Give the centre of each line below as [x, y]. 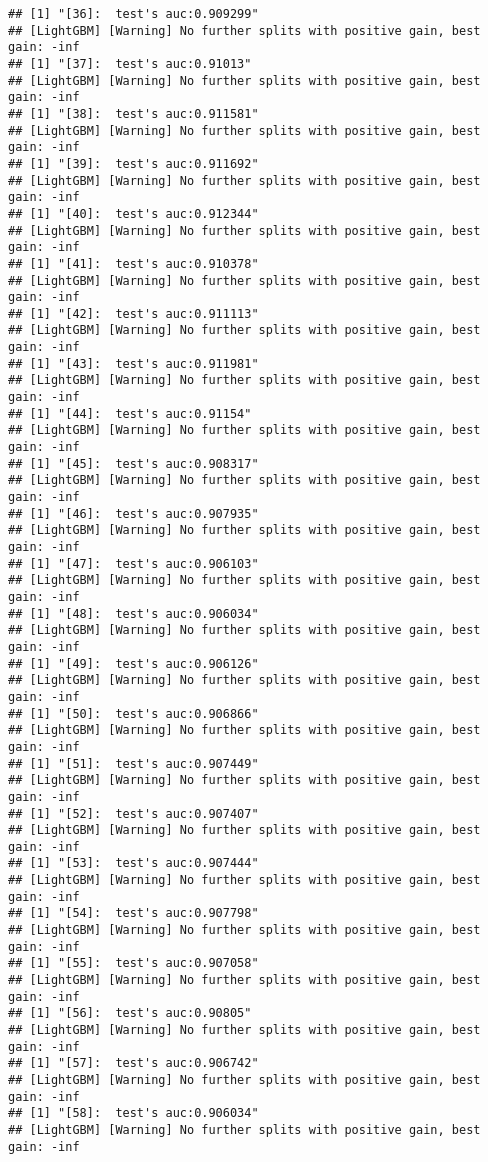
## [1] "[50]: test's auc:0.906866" [133, 713]
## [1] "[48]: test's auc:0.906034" [133, 613]
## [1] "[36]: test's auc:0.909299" [133, 14]
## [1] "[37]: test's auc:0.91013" [130, 63]
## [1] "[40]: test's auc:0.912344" [133, 213]
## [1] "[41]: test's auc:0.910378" [133, 263]
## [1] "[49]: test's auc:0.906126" [133, 663]
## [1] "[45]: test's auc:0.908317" [133, 463]
